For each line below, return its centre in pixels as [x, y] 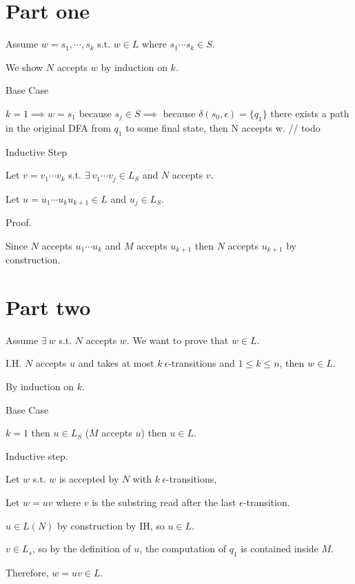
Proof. [19, 222]
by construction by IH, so [111, 525]
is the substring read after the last [164, 502]
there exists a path [310, 113]
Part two [48, 306]
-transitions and [202, 363]
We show [24, 67]
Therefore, [27, 572]
